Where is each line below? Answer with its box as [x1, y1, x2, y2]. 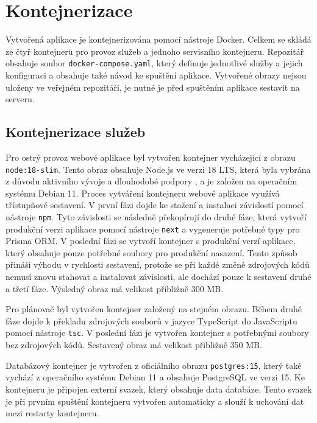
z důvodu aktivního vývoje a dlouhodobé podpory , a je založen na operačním [5, 175, 297, 187]
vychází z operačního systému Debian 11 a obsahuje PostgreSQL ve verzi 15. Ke [5, 371, 305, 383]
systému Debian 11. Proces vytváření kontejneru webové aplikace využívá [5, 186, 280, 199]
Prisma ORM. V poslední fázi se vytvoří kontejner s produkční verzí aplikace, [5, 234, 296, 247]
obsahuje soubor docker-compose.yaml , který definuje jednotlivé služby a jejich [5, 57, 303, 69]
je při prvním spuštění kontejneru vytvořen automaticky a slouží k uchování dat [5, 394, 304, 407]
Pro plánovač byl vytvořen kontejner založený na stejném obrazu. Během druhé [5, 302, 302, 315]
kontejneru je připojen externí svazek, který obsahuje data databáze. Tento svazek [5, 382, 312, 395]
